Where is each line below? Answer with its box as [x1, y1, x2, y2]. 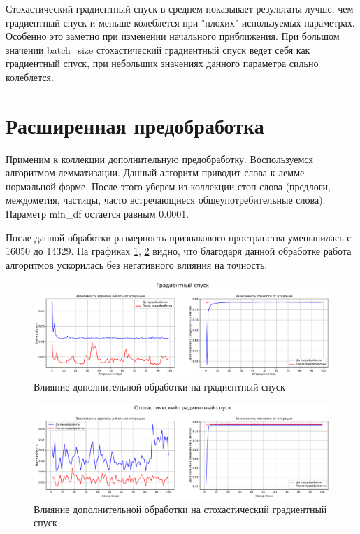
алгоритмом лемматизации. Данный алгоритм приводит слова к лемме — [6, 165, 317, 180]
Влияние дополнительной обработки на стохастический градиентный [34, 501, 327, 516]
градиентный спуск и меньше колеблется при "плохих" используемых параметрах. [6, 15, 355, 29]
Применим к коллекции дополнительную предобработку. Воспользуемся [6, 151, 313, 166]
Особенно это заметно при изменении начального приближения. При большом [6, 29, 340, 43]
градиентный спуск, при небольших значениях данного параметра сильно [6, 56, 319, 71]
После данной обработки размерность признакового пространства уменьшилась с [6, 230, 352, 244]
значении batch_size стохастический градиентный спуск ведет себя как [6, 42, 310, 57]
